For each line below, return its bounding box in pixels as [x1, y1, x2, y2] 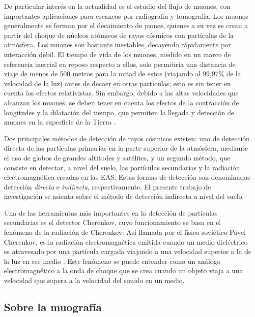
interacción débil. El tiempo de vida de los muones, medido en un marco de [4, 49, 231, 59]
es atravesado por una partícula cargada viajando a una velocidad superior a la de [4, 246, 252, 256]
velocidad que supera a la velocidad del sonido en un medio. [4, 275, 185, 285]
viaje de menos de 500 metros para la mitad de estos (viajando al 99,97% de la [4, 68, 241, 79]
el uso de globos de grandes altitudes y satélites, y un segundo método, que [4, 152, 230, 162]
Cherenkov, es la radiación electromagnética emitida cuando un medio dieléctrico [4, 236, 248, 247]
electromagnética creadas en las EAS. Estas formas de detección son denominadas [4, 172, 251, 182]
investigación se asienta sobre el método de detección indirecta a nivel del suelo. [4, 191, 244, 201]
